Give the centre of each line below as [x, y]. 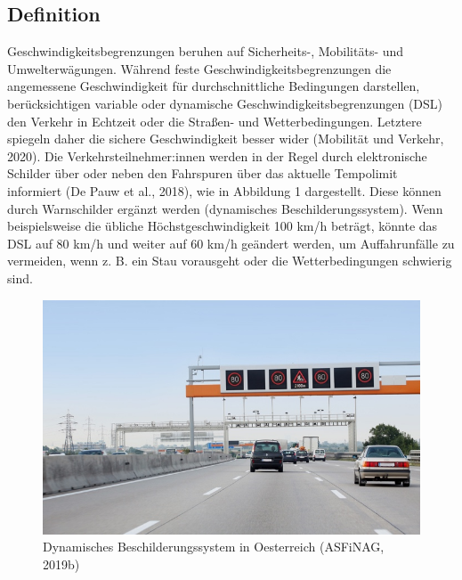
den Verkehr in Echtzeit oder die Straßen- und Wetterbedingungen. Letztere [215, 121]
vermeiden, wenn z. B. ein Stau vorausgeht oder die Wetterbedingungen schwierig [230, 261]
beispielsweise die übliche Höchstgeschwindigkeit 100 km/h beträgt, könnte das [223, 226]
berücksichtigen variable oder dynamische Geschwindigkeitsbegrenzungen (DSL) [225, 103]
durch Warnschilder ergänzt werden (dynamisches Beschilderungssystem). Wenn [225, 208]
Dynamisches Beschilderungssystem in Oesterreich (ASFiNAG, [214, 547]
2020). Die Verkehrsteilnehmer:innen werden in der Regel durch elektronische [217, 155]
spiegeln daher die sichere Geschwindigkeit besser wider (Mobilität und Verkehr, [226, 139]
